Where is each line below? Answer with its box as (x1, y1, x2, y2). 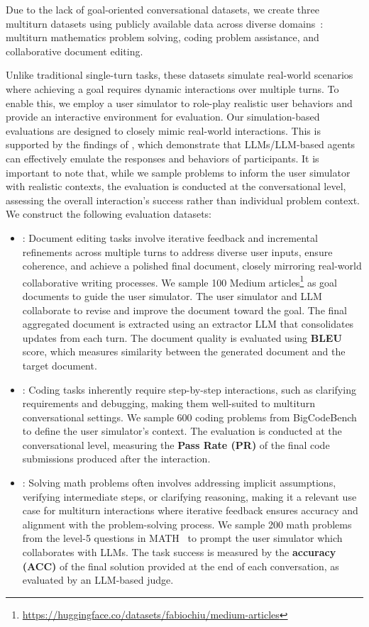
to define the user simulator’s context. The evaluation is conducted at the (22, 423, 342, 438)
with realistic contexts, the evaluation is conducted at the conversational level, (6, 179, 346, 194)
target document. (22, 357, 97, 372)
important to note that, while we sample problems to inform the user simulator (6, 165, 351, 179)
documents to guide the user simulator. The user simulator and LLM (22, 288, 322, 303)
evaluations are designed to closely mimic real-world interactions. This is (6, 123, 321, 138)
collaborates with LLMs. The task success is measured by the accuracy (22, 545, 336, 560)
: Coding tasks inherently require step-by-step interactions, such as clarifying (22, 382, 356, 396)
